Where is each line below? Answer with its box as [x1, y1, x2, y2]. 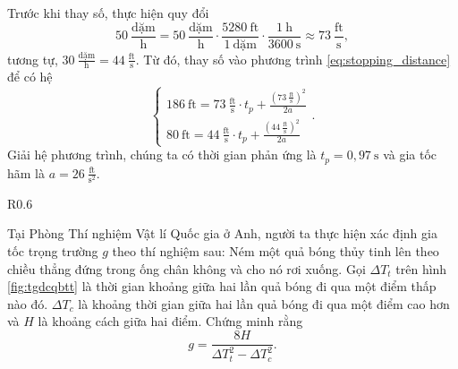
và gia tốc [383, 145, 437, 164]
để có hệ [7, 67, 53, 86]
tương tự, [7, 49, 58, 68]
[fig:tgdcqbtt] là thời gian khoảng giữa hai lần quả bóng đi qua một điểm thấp [7, 277, 437, 296]
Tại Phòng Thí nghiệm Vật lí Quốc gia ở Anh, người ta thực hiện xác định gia [7, 224, 437, 243]
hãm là [7, 163, 45, 182]
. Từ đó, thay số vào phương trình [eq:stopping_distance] [135, 49, 451, 68]
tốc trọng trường [7, 242, 98, 261]
